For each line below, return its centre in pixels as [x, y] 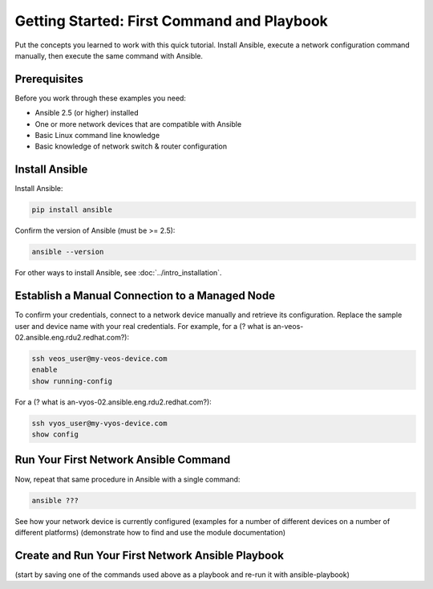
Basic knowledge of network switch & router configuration [131, 146]
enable [45, 370]
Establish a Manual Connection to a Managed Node [145, 296]
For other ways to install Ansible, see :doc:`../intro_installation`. [118, 273]
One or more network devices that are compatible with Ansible [138, 124]
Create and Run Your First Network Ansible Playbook [150, 555]
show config [55, 435]
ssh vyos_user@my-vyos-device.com [99, 423]
